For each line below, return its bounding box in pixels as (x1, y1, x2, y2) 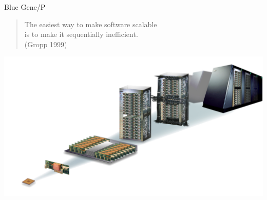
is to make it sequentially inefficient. (24, 29, 138, 39)
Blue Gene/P (4, 2, 46, 12)
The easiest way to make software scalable (24, 18, 157, 29)
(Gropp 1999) (24, 38, 67, 49)
